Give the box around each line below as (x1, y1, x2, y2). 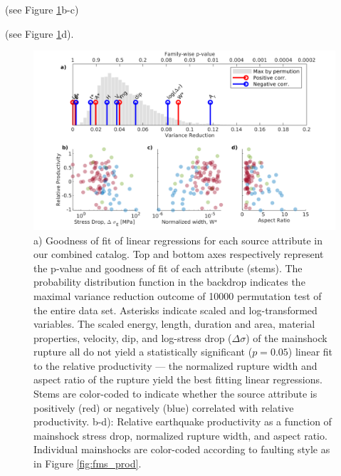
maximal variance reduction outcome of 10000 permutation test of (33, 288, 322, 303)
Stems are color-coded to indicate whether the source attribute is (33, 386, 318, 401)
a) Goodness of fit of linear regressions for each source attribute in (33, 232, 323, 247)
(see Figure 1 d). (5, 26, 74, 41)
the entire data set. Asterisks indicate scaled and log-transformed (33, 302, 318, 317)
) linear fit (288, 344, 333, 359)
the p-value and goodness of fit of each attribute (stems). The (33, 260, 303, 275)
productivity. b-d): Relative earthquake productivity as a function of (33, 414, 332, 429)
